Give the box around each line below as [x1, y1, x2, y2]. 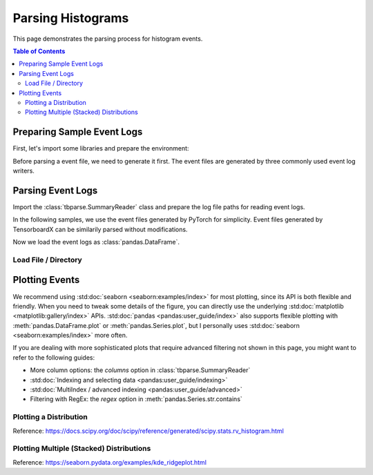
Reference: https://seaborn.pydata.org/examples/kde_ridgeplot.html [12, 458, 207, 466]
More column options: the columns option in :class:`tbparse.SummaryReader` [30, 366, 251, 374]
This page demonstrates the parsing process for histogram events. [12, 35, 203, 43]
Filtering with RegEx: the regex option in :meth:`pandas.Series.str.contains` [30, 395, 243, 403]
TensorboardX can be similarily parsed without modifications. [12, 225, 188, 233]
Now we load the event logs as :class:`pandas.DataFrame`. [12, 238, 180, 246]
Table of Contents [12, 47, 66, 55]
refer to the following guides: [12, 353, 95, 362]
